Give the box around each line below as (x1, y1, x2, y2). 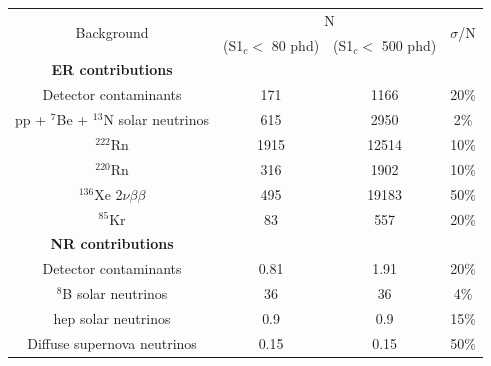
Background (75, 22, 149, 43)
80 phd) (271, 34, 320, 55)
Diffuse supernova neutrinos (27, 332, 197, 353)
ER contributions (51, 59, 173, 80)
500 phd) (381, 34, 437, 55)
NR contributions (50, 233, 174, 254)
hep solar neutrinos (53, 307, 171, 328)
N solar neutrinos (103, 109, 210, 130)
